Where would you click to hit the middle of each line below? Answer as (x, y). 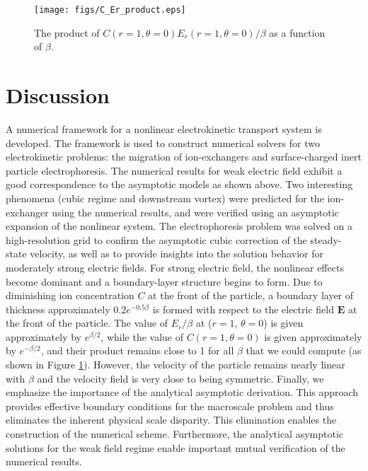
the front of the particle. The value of (87, 323)
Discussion (58, 95)
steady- (326, 239)
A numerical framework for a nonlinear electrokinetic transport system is (164, 128)
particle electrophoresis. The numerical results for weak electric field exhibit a (174, 170)
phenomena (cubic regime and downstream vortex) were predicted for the (165, 198)
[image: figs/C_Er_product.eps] (110, 10)
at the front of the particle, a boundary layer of (251, 295)
